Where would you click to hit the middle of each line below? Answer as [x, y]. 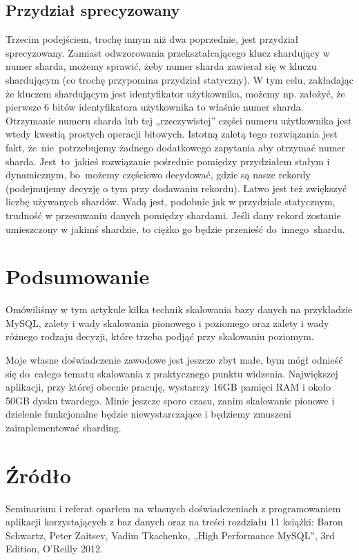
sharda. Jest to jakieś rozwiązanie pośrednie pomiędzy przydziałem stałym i [168, 161]
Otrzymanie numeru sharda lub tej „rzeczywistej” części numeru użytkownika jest [179, 120]
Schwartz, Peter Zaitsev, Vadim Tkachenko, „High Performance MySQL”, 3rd [170, 535]
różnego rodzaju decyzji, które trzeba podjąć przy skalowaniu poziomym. [160, 336]
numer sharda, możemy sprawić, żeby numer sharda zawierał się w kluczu [161, 66]
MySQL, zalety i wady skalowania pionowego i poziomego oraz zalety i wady [167, 323]
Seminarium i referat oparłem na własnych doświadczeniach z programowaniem [173, 508]
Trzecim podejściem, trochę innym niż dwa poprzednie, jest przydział [152, 39]
